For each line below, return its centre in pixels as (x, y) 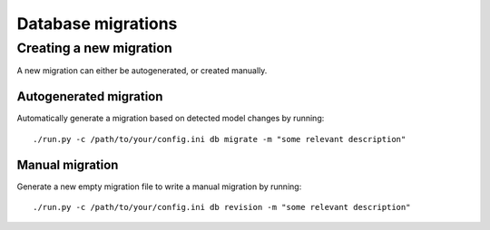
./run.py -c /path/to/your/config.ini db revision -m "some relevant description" (222, 207)
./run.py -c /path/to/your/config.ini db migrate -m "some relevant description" (220, 139)
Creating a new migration (94, 48)
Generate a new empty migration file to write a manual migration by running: (159, 187)
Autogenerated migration (90, 96)
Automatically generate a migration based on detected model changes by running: (171, 119)
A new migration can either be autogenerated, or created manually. (142, 71)
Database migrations (97, 24)
